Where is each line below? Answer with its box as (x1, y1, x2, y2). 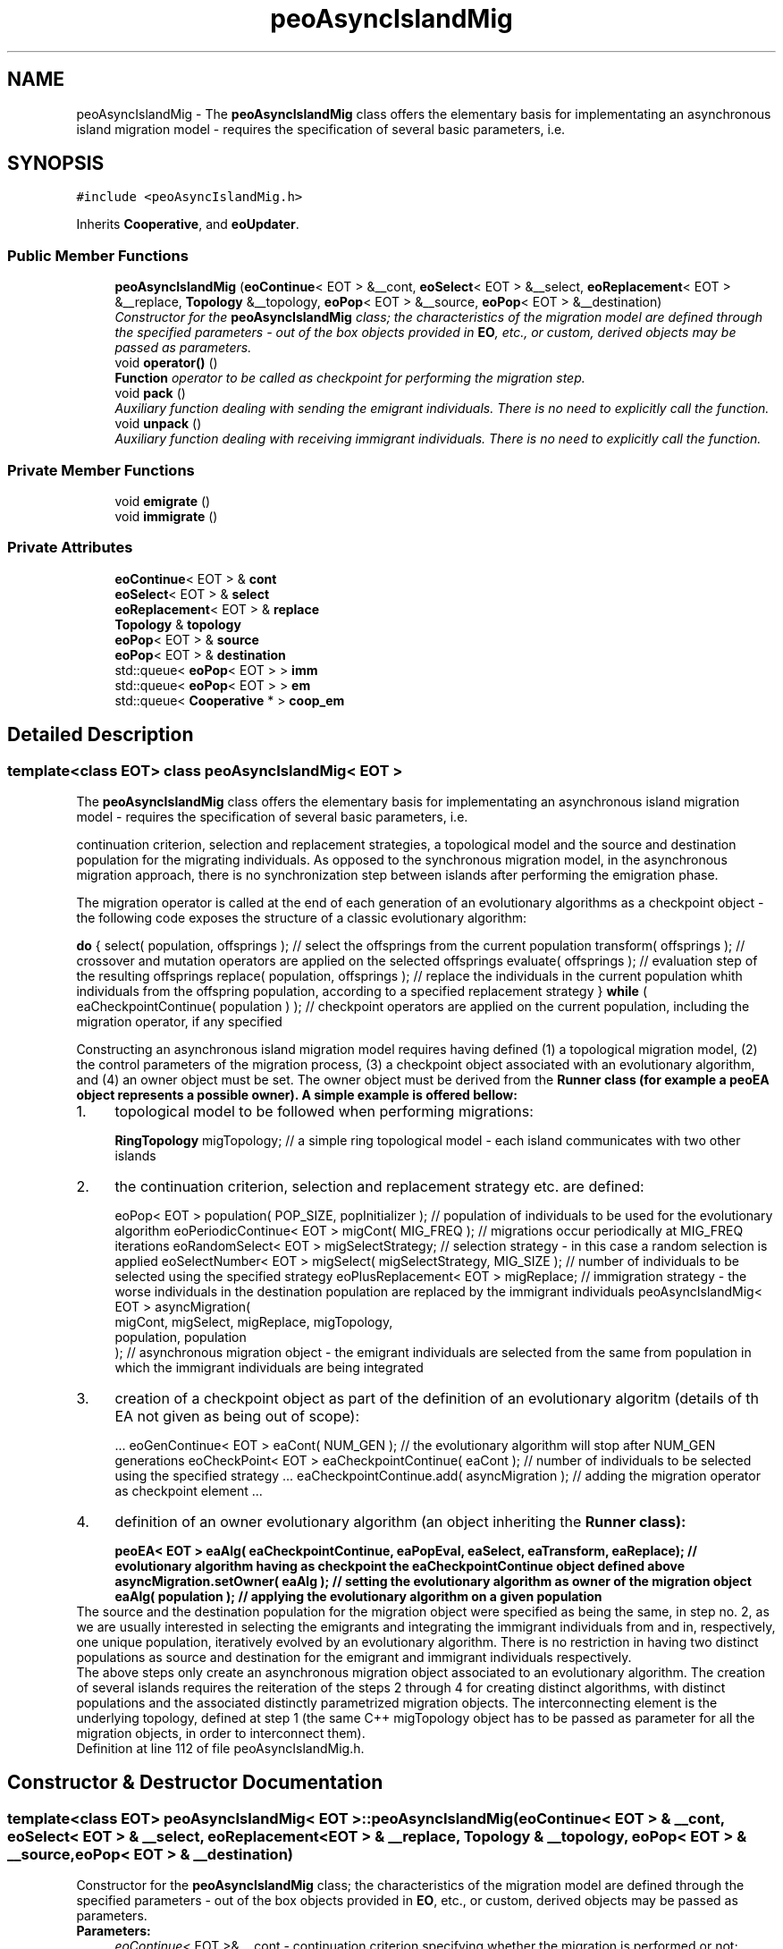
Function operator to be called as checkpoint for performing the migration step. (114, 370, 585, 386)
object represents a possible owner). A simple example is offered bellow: (76, 1086, 518, 1102)
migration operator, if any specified (76, 1013, 282, 1029)
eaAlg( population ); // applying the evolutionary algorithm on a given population (114, 1588, 602, 1604)
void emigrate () (114, 493, 211, 509)
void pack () (114, 385, 186, 401)
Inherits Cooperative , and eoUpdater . (76, 216, 299, 232)
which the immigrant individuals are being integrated (114, 1359, 424, 1375)
